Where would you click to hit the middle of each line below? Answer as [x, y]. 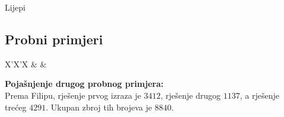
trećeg [16, 107]
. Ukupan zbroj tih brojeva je [99, 107]
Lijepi [15, 7]
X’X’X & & [26, 64]
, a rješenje [259, 95]
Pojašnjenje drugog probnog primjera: [84, 84]
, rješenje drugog [191, 95]
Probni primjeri [54, 39]
